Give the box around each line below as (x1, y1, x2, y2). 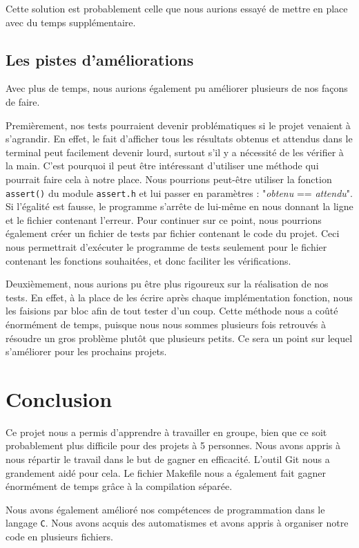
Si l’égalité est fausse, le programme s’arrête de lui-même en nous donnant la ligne (6, 199, 353, 214)
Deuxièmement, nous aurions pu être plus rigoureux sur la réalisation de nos (6, 276, 329, 291)
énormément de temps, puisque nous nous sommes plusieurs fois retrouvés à (6, 316, 327, 331)
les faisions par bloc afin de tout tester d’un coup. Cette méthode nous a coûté (6, 303, 338, 318)
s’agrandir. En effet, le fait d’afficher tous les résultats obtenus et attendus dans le (6, 131, 353, 146)
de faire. (6, 94, 40, 108)
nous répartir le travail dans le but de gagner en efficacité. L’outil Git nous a (6, 452, 330, 466)
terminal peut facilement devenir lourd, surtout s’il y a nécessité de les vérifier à (6, 144, 344, 159)
